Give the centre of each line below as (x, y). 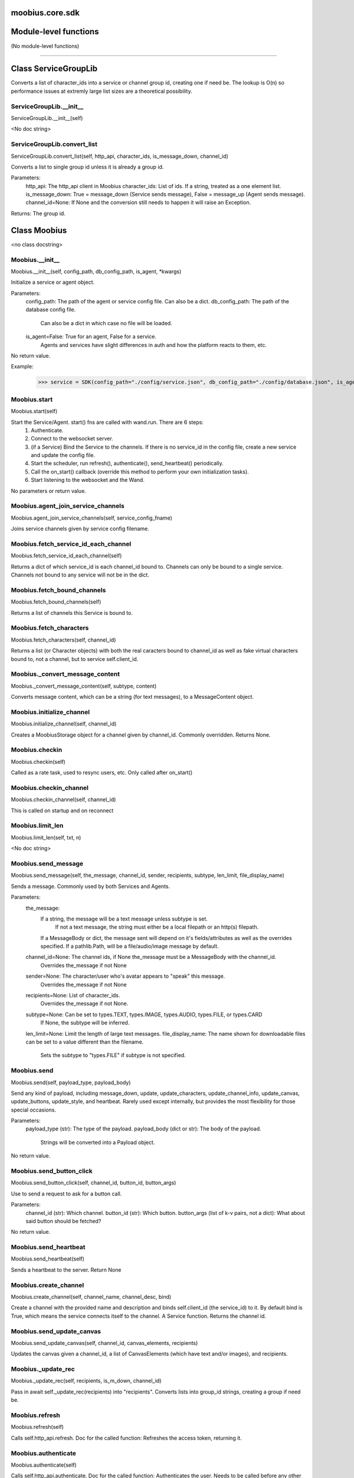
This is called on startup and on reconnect (62, 811)
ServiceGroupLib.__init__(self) (47, 118)
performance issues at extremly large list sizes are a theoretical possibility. (101, 91)
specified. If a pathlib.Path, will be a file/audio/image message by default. (130, 947)
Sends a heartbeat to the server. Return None (66, 1270)
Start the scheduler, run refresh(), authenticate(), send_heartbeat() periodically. (127, 464)
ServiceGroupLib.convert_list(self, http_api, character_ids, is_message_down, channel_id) (119, 156)
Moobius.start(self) (34, 411)
